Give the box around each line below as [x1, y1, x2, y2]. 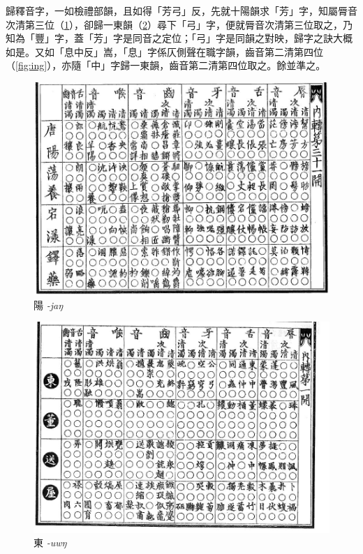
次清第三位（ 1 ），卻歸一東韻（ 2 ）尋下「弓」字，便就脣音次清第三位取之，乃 [6, 17, 353, 31]
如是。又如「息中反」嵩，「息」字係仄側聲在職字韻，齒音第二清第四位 [6, 44, 323, 59]
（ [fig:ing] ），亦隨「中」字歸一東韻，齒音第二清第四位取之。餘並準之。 [6, 58, 326, 73]
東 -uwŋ [34, 535, 67, 550]
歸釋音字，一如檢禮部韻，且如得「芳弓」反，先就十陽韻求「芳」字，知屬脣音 [6, 3, 357, 17]
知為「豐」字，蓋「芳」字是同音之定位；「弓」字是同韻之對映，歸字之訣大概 [6, 31, 353, 45]
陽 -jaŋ [34, 297, 64, 312]
